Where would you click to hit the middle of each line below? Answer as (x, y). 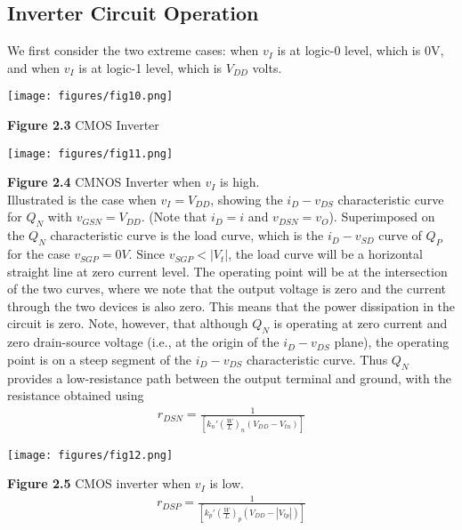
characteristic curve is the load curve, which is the (187, 235)
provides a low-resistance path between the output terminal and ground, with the (229, 377)
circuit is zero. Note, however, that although (128, 323)
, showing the (247, 199)
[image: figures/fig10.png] (90, 96)
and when (34, 67)
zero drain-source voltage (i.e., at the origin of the (143, 342)
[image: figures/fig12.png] (90, 455)
